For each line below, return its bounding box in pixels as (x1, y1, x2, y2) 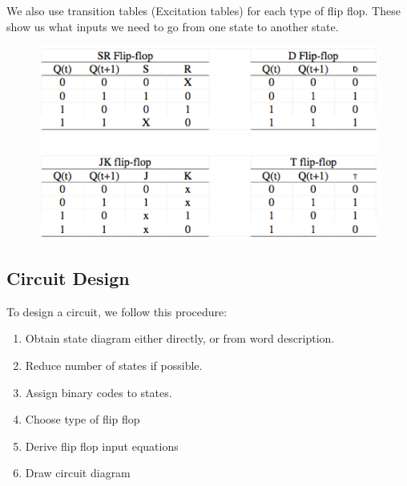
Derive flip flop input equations (25, 437, 179, 454)
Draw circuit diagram (25, 464, 131, 481)
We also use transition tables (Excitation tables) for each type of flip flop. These (6, 2, 401, 18)
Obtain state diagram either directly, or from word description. (25, 330, 335, 347)
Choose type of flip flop (25, 411, 140, 428)
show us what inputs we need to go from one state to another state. (6, 18, 339, 34)
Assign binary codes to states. (25, 384, 172, 400)
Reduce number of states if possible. (25, 356, 203, 373)
